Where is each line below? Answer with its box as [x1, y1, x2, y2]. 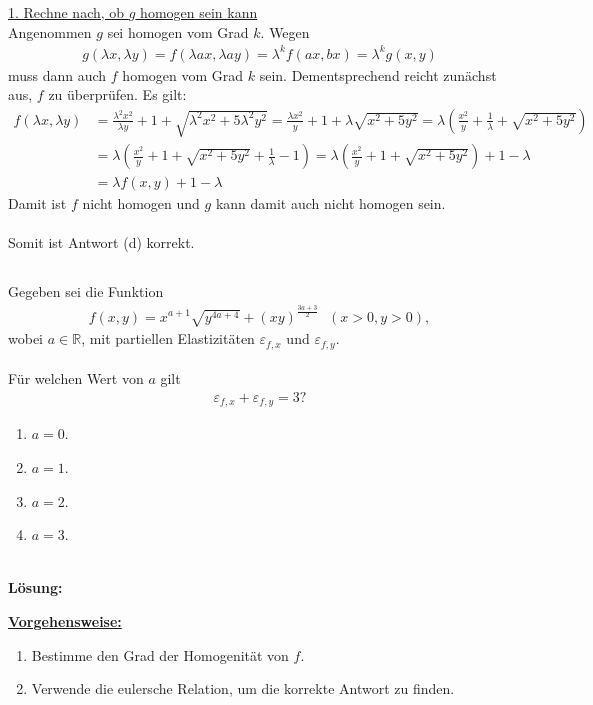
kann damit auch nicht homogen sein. [215, 193, 446, 214]
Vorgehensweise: [8, 611, 122, 631]
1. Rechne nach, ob [8, 2, 125, 22]
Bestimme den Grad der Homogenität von [31, 644, 289, 665]
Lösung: [8, 577, 63, 598]
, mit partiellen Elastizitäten [81, 328, 255, 349]
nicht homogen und [82, 193, 200, 214]
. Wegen [260, 21, 310, 42]
